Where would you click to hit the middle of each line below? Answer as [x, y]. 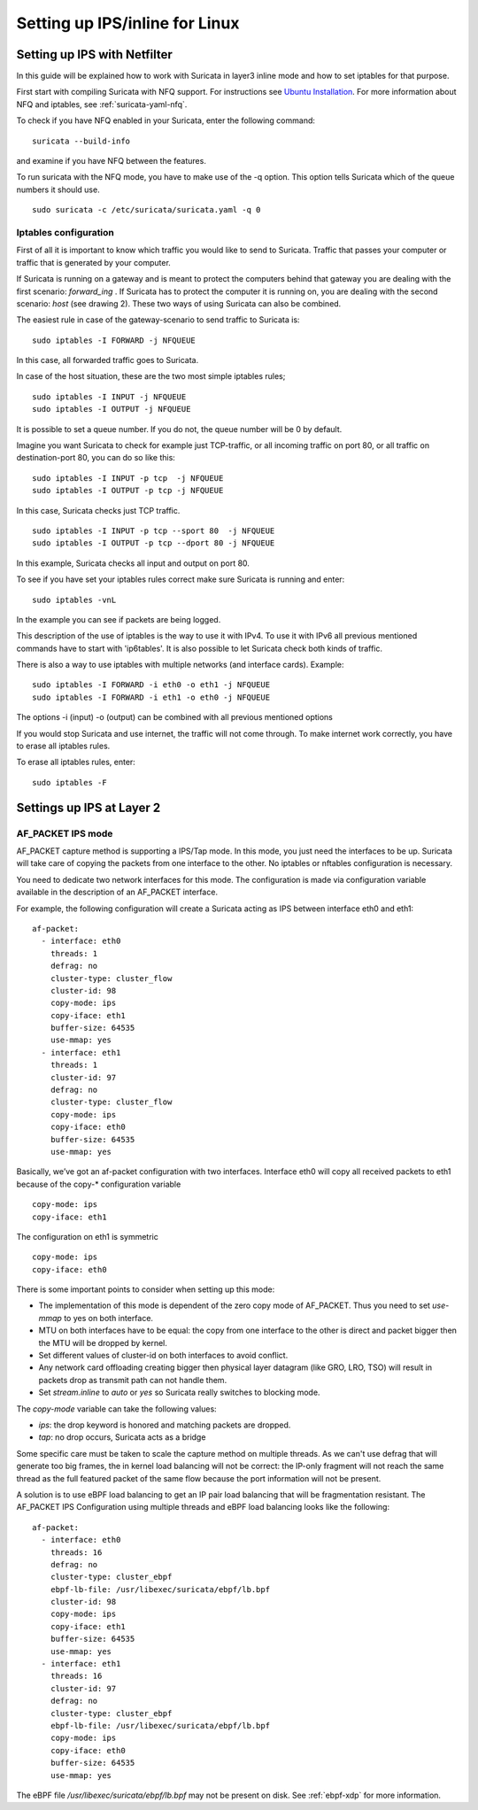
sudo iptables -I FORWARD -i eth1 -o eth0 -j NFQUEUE [151, 697]
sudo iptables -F [69, 782]
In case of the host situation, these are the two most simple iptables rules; [151, 376]
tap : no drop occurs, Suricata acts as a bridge [122, 1437]
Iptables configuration [66, 232]
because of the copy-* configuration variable [99, 1184]
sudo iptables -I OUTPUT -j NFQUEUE [112, 409]
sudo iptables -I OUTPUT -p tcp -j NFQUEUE [128, 491]
